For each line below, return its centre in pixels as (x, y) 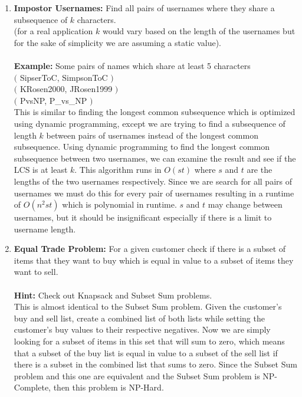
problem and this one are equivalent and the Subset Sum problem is (137, 375)
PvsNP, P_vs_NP (53, 100)
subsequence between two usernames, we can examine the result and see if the (155, 158)
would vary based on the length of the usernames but (199, 31)
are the (260, 170)
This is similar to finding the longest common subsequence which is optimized (155, 112)
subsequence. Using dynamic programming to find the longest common (142, 147)
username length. (45, 229)
